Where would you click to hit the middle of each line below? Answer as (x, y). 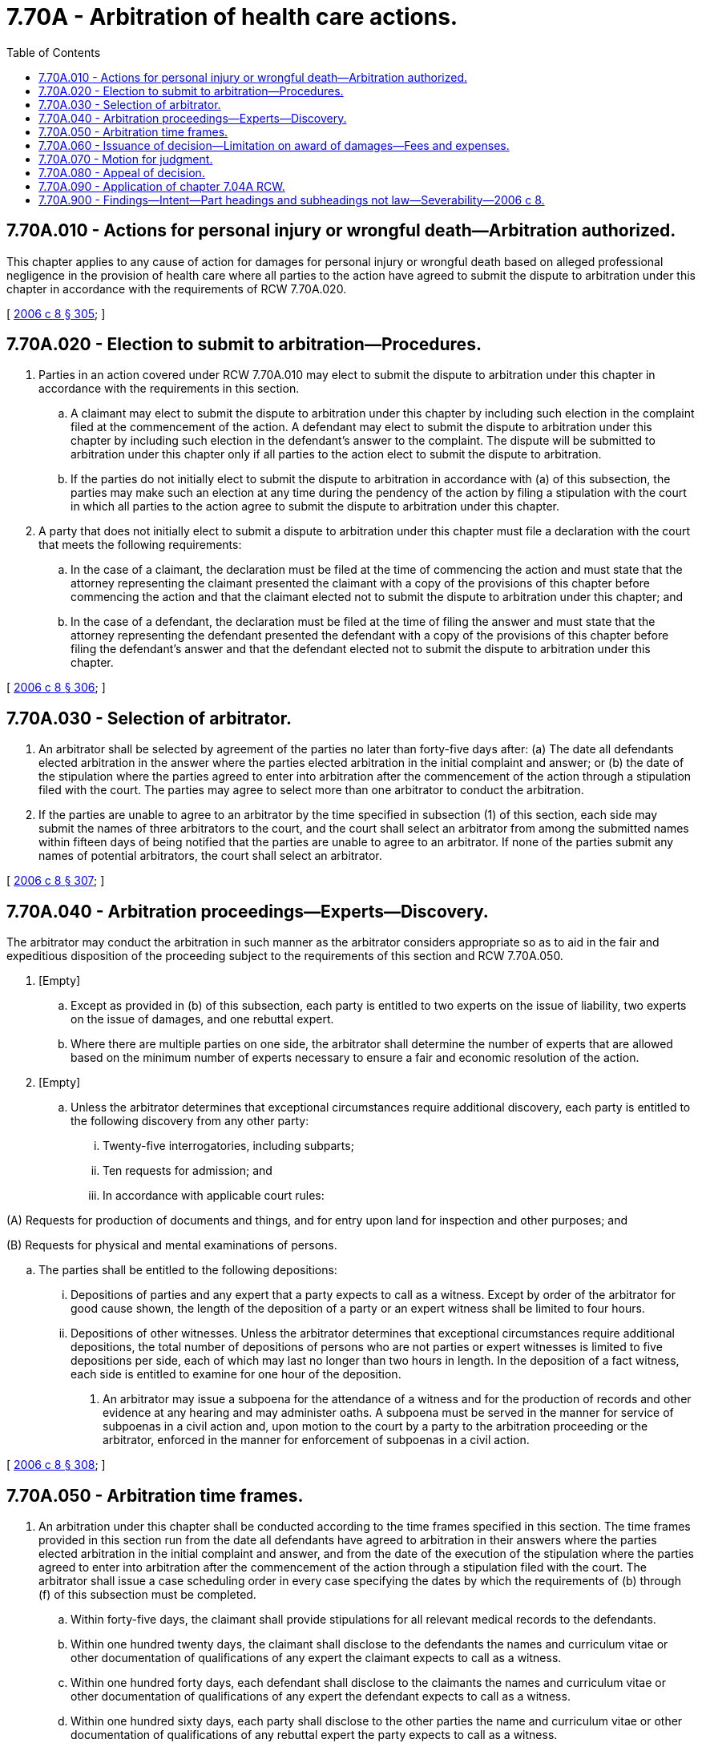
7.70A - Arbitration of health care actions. (232, 17)
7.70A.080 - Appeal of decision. (122, 172)
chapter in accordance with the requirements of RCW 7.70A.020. (177, 288)
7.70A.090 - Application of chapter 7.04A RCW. (162, 186)
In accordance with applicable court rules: (214, 1196)
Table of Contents (54, 52)
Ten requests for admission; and (188, 1171)
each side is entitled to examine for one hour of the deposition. (236, 1374)
